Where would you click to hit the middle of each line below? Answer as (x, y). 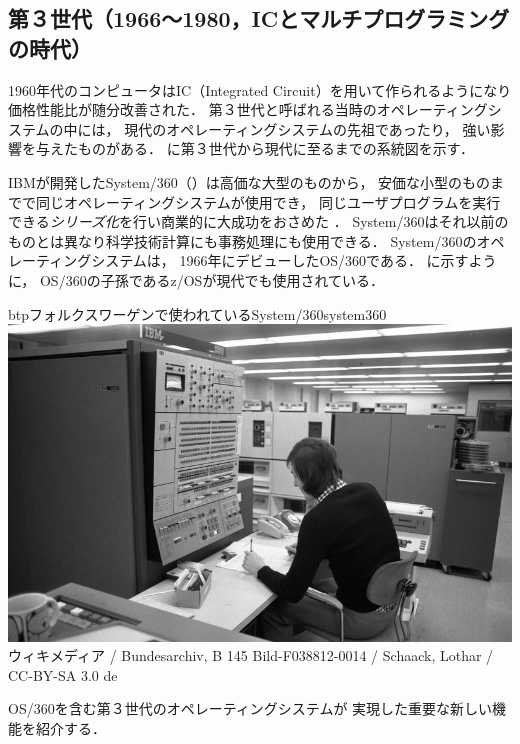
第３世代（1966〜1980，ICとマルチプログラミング (259, 18)
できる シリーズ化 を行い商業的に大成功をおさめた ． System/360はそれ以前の (258, 221)
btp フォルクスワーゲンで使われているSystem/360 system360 (197, 313)
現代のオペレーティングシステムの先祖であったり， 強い (307, 128)
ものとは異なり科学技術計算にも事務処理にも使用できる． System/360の (242, 240)
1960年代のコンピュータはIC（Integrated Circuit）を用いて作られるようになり (260, 89)
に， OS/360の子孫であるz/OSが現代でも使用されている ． (196, 279)
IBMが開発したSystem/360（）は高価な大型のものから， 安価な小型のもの (249, 181)
